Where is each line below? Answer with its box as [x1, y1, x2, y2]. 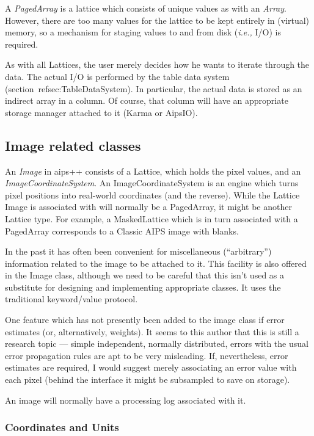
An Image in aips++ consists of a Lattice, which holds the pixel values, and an [5, 164, 301, 177]
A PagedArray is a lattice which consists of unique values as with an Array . [5, 2, 287, 14]
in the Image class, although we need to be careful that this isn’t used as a [5, 269, 285, 282]
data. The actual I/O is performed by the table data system [5, 70, 230, 82]
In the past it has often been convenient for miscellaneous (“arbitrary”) [5, 245, 272, 258]
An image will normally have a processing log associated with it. [5, 393, 246, 406]
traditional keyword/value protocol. [5, 292, 138, 305]
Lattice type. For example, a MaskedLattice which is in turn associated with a [5, 212, 298, 225]
